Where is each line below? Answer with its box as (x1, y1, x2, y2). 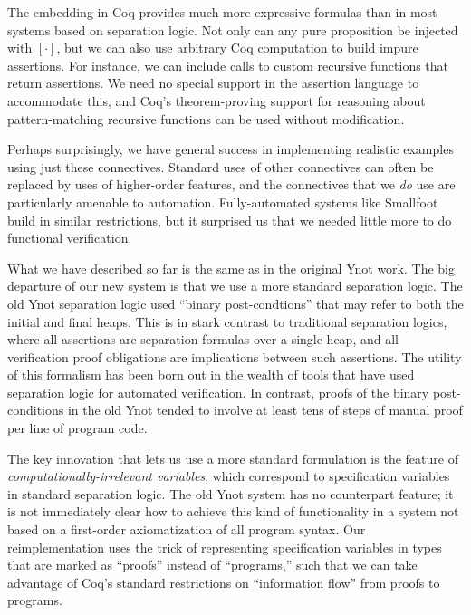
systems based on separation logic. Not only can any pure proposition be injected (7, 20, 458, 39)
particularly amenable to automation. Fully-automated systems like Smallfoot (7, 192, 438, 211)
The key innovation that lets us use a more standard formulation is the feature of (7, 448, 458, 467)
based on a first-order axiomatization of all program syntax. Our (7, 520, 366, 539)
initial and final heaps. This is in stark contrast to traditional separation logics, (7, 312, 447, 331)
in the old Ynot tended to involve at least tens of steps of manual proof (67, 400, 463, 419)
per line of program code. (7, 418, 148, 437)
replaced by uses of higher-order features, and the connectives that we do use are (7, 175, 456, 194)
